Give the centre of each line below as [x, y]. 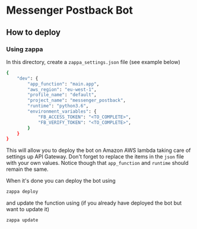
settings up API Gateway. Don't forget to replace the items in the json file [95, 157]
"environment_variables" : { [62, 112]
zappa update [22, 220]
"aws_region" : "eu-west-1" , [62, 90]
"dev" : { [28, 78]
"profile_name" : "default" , [62, 95]
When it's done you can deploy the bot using [61, 181]
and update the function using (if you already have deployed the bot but [94, 203]
